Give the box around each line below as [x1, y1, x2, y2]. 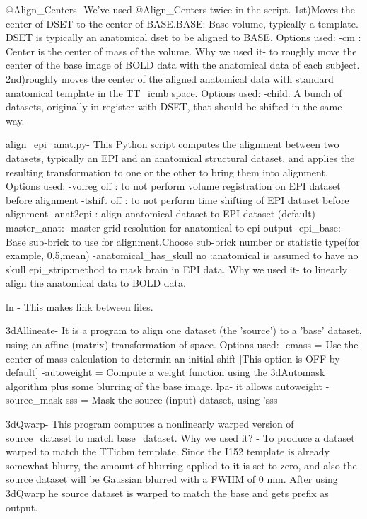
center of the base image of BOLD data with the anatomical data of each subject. [6, 57, 360, 72]
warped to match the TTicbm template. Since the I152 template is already [6, 444, 330, 459]
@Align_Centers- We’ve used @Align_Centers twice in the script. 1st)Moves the [6, 2, 356, 16]
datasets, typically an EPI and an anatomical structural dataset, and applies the [6, 150, 355, 165]
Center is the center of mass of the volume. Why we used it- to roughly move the [6, 43, 357, 58]
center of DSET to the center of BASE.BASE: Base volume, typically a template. [6, 16, 359, 30]
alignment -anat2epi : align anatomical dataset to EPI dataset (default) [6, 206, 316, 221]
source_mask [6, 392, 63, 407]
